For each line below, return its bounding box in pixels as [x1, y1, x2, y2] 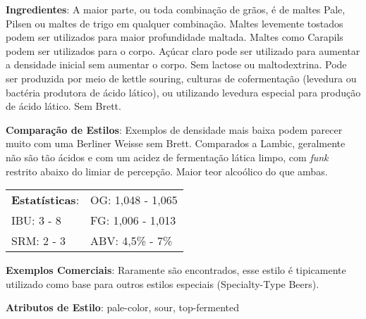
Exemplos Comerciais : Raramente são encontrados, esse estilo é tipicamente [6, 263, 346, 277]
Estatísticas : [11, 192, 80, 208]
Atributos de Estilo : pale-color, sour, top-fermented [6, 300, 240, 315]
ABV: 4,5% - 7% [90, 232, 173, 249]
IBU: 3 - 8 [11, 212, 61, 229]
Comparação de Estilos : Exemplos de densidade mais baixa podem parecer [6, 122, 343, 137]
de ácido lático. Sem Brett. [6, 99, 121, 113]
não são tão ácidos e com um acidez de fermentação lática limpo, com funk [6, 149, 329, 164]
